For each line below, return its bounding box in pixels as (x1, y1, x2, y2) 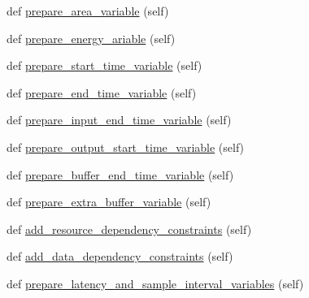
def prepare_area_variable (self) (7, 2, 169, 19)
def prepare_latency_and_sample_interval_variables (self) (7, 274, 304, 292)
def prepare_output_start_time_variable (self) (7, 138, 245, 155)
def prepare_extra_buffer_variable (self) (7, 193, 211, 210)
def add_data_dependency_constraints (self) (7, 248, 233, 265)
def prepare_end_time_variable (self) (7, 84, 197, 101)
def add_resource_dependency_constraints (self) (7, 220, 252, 237)
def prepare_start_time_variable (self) (7, 57, 202, 74)
